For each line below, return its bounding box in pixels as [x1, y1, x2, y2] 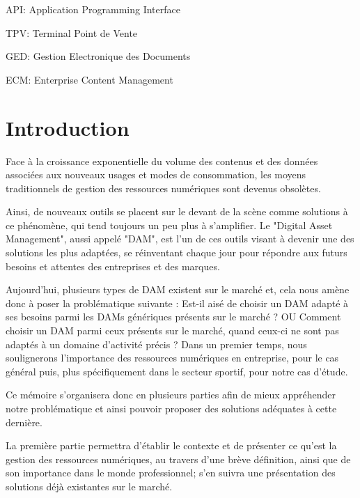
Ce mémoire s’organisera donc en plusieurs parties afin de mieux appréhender [6, 387, 336, 402]
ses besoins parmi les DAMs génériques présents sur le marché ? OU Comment [6, 309, 341, 324]
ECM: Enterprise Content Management [6, 72, 173, 86]
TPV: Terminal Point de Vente [6, 25, 138, 40]
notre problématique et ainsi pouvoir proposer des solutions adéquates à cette [6, 401, 337, 415]
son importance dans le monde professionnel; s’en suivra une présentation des [6, 465, 336, 480]
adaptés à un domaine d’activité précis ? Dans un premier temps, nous [6, 336, 307, 351]
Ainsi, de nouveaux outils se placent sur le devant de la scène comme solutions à [6, 204, 348, 219]
